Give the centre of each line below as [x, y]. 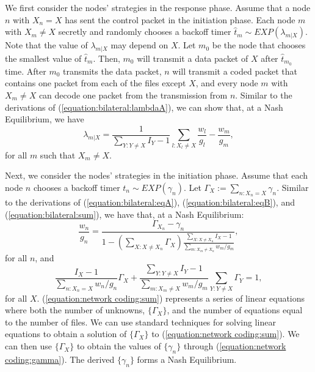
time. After [26, 71]
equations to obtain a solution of [66, 334]
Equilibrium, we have [45, 119]
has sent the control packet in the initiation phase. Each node [180, 19]
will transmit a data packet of [193, 58]
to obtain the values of [119, 346]
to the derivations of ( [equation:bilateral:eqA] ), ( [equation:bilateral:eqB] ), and [150, 202]
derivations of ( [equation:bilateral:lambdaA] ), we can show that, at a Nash [144, 107]
